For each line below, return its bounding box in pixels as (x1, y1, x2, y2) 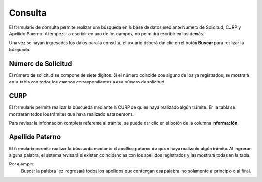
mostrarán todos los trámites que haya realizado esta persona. (9, 111, 134, 117)
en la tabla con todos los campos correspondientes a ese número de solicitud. (9, 79, 166, 85)
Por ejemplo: (9, 161, 34, 167)
